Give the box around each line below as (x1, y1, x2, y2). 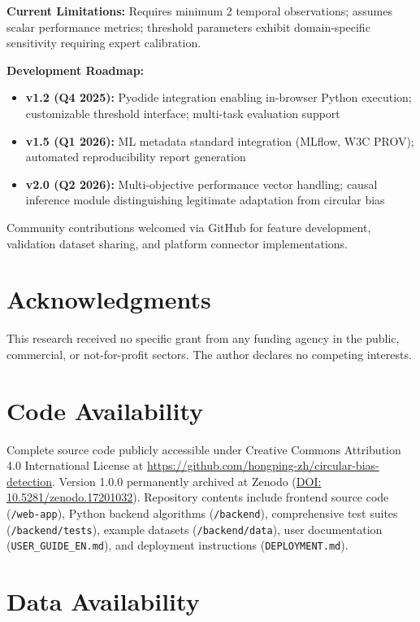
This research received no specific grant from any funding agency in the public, (6, 330, 400, 347)
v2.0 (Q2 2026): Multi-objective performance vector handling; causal (25, 175, 378, 192)
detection (6, 472, 52, 489)
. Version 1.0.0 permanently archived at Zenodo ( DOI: (52, 472, 322, 489)
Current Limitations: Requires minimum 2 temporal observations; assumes (6, 2, 392, 19)
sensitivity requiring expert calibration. (6, 34, 201, 51)
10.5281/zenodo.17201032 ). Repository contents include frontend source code (6, 488, 389, 506)
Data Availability (6, 585, 200, 618)
